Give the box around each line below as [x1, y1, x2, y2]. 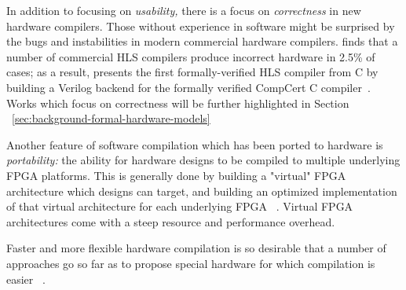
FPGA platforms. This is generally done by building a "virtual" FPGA [6, 167, 346, 183]
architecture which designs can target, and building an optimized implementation [6, 182, 397, 199]
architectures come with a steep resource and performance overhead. [6, 213, 335, 229]
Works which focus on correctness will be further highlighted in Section [6, 94, 349, 111]
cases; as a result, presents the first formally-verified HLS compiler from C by [6, 64, 379, 80]
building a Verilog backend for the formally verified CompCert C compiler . [6, 79, 371, 95]
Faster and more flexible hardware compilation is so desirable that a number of [6, 240, 386, 256]
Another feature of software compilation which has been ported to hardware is [6, 136, 383, 152]
